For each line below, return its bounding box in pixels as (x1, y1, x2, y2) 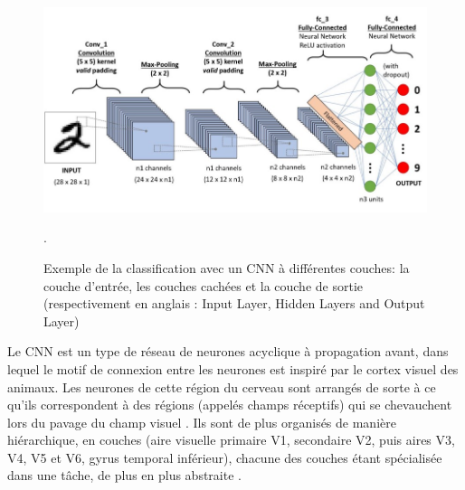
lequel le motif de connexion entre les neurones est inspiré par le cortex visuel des (7, 359, 459, 378)
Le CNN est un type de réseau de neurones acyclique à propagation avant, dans (7, 342, 449, 361)
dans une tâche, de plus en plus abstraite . (7, 466, 242, 485)
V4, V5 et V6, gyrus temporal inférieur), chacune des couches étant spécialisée (7, 448, 442, 466)
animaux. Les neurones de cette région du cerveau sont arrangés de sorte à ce (7, 377, 436, 396)
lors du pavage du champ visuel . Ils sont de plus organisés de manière (7, 412, 396, 431)
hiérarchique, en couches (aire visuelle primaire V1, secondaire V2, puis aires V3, (7, 430, 455, 449)
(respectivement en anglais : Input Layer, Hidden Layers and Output (43, 294, 425, 313)
